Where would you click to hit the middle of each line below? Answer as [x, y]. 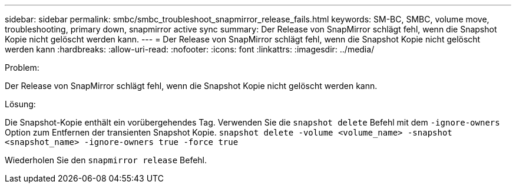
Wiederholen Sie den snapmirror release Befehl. [106, 160]
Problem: [22, 67]
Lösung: [20, 104]
